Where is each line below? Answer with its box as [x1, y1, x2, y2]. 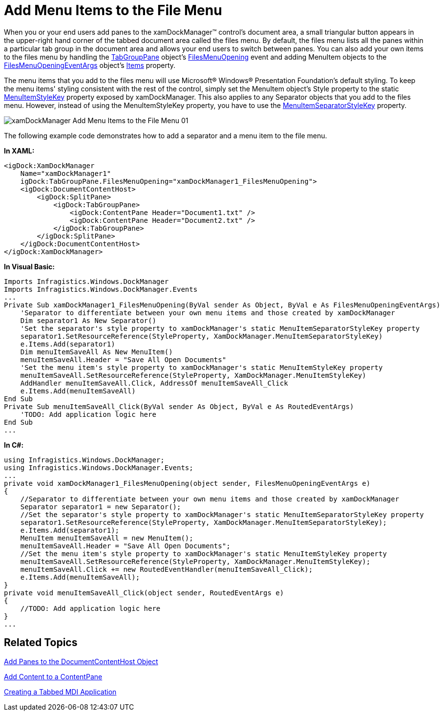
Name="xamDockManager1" [20, 169, 111, 177]
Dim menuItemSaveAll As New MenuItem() [20, 347, 173, 356]
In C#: [4, 440, 24, 449]
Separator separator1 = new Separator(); [20, 502, 181, 511]
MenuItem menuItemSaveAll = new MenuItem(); [20, 534, 193, 542]
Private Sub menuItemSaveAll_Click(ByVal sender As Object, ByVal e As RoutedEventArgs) [4, 402, 354, 411]
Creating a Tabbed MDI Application [4, 687, 117, 696]
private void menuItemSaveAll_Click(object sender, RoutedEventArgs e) [4, 588, 284, 597]
